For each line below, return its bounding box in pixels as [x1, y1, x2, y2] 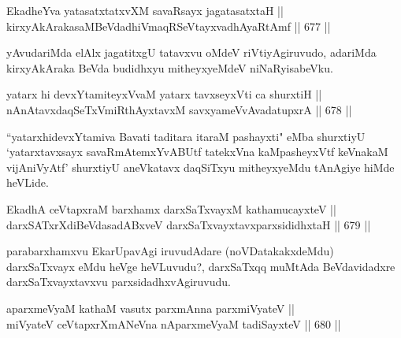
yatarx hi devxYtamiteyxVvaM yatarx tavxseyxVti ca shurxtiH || [6, 86, 322, 102]
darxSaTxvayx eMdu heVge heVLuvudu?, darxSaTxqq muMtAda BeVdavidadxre [6, 258, 395, 274]
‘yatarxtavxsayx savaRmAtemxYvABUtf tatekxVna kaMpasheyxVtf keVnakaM [6, 143, 388, 160]
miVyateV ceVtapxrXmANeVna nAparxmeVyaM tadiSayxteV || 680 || [6, 315, 341, 332]
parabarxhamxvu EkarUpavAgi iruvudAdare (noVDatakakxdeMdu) [6, 243, 334, 259]
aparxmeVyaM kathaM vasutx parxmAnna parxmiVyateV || [6, 299, 295, 316]
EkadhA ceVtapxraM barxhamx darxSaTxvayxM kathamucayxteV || [6, 200, 336, 217]
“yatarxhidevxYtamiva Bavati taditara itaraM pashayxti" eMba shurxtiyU [6, 128, 366, 144]
